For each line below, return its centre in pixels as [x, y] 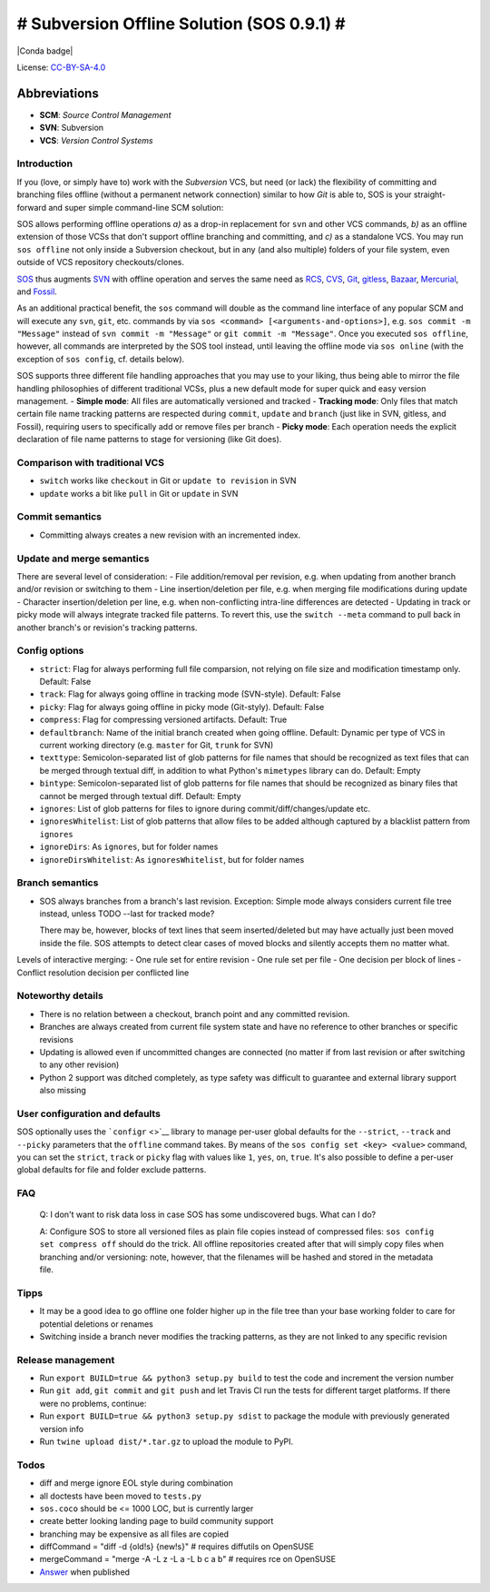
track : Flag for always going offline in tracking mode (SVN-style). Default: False [190, 694]
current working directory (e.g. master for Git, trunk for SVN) [157, 746]
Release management [66, 1360]
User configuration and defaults [88, 1113]
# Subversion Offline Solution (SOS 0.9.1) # [181, 24]
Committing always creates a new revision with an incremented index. [170, 535]
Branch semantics [58, 883]
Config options [50, 651]
